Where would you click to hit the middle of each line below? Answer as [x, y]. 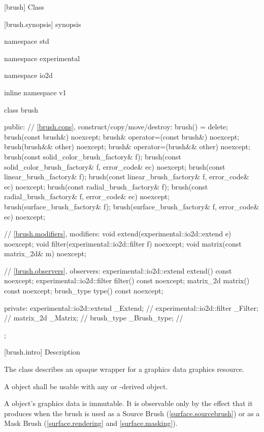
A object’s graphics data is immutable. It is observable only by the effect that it [128, 403]
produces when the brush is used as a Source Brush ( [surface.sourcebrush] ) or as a [132, 413]
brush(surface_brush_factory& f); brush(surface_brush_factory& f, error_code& [132, 206]
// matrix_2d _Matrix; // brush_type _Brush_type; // [94, 318]
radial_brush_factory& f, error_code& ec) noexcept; [87, 196]
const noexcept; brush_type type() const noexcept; [84, 291]
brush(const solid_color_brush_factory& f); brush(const [93, 156]
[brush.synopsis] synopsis [43, 24]
